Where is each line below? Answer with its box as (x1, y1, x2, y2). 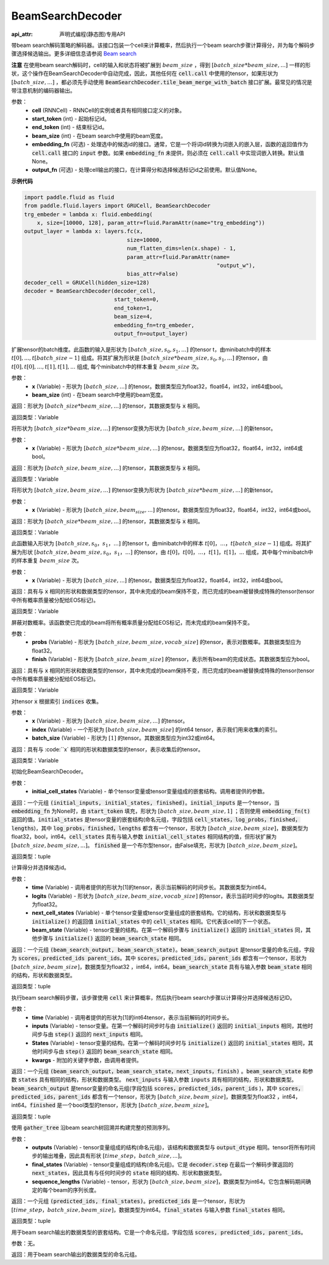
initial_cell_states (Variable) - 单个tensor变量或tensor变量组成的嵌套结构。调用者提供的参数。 (32, 788, 268, 795)
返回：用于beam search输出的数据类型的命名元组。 (11, 1251, 140, 1258)
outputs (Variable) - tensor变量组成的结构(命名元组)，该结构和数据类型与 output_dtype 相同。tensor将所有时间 (32, 1144, 316, 1151)
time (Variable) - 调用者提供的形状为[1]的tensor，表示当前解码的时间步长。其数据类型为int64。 (32, 884, 270, 891)
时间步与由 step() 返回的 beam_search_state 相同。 (37, 1048, 176, 1055)
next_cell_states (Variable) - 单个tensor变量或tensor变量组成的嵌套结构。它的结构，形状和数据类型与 (32, 909, 287, 916)
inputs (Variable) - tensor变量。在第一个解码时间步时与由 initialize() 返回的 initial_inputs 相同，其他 (32, 1022, 308, 1029)
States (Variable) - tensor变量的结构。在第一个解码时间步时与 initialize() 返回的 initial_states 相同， (32, 1039, 308, 1046)
